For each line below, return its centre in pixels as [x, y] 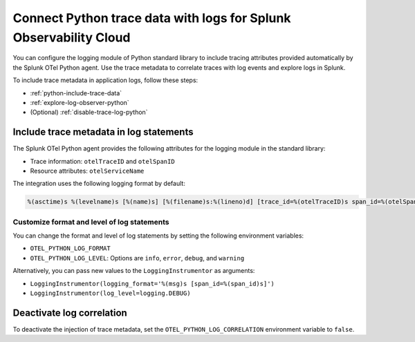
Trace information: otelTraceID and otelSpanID [103, 161]
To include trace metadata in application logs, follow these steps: [105, 80]
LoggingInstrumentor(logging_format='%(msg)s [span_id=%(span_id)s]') [152, 284]
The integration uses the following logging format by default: [99, 184]
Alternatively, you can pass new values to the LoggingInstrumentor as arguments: [134, 271]
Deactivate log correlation [70, 313]
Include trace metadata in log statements [103, 132]
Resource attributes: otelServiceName [87, 171]
